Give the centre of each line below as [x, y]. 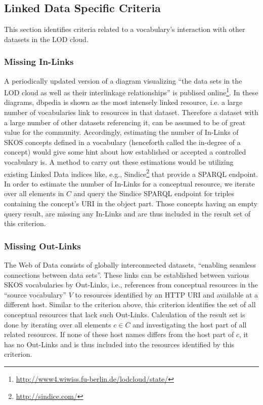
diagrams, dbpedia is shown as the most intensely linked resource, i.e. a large [123, 102]
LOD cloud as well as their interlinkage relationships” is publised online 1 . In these [131, 91]
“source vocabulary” [35, 294]
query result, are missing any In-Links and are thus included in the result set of [127, 213]
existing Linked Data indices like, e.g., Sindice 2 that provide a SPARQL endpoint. [131, 173]
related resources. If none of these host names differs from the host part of [119, 334]
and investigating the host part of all [190, 324]
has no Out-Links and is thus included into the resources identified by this [119, 344]
